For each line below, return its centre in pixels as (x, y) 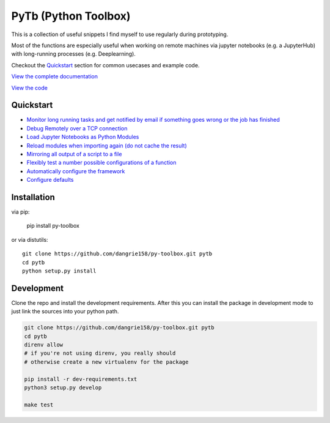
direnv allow (44, 345)
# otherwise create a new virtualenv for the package (106, 362)
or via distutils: (30, 239)
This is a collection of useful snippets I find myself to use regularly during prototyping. (120, 34)
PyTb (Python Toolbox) (71, 16)
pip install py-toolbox (53, 226)
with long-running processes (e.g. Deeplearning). (73, 54)
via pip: (20, 212)
